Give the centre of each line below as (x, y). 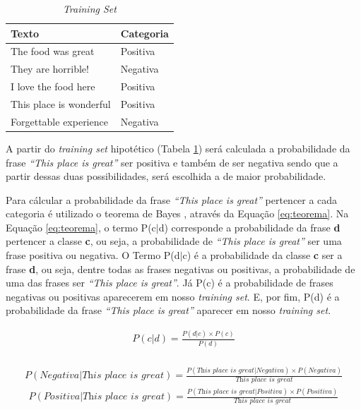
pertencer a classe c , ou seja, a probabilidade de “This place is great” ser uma (174, 241)
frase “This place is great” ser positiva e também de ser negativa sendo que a (172, 162)
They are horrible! (50, 69)
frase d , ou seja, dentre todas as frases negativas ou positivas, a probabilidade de (180, 269)
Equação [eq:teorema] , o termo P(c (81, 227)
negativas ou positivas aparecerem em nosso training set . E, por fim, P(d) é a (173, 296)
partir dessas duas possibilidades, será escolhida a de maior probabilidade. (166, 176)
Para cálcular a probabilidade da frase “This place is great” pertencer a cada (172, 199)
